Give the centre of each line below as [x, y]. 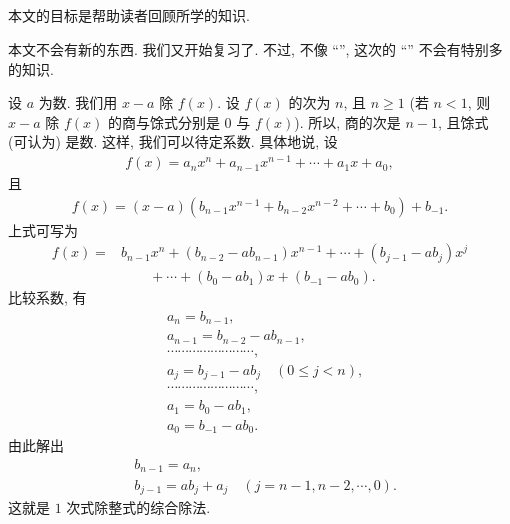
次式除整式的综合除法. [138, 506]
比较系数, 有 [47, 297]
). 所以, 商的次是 [347, 121]
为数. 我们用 [78, 102]
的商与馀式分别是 [163, 121]
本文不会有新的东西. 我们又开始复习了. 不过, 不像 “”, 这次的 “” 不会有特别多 [255, 48]
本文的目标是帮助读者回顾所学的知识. [129, 15]
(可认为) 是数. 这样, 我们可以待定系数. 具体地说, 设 [173, 141]
